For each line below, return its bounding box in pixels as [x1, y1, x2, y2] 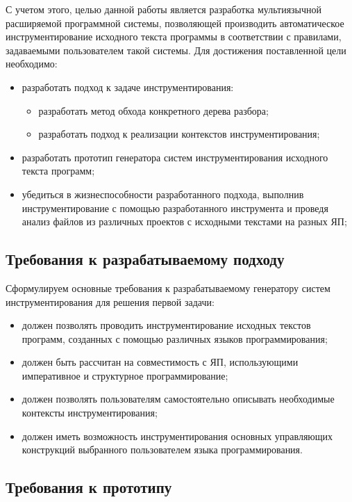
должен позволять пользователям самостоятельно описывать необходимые [22, 391, 335, 406]
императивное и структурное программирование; [22, 368, 228, 382]
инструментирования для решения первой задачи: [6, 294, 215, 309]
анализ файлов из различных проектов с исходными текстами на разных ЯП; [22, 214, 347, 229]
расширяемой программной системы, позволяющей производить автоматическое [6, 15, 344, 30]
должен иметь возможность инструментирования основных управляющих [22, 428, 333, 443]
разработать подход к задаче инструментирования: [22, 79, 234, 94]
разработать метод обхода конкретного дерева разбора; [38, 103, 269, 118]
